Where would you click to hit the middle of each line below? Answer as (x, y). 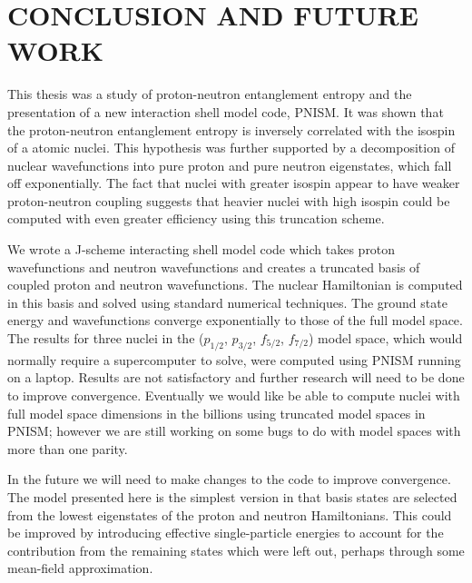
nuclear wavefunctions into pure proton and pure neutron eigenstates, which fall (230, 165)
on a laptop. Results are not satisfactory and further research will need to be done (236, 377)
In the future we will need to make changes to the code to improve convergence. (229, 479)
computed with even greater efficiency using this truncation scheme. (196, 218)
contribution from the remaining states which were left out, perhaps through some (236, 550)
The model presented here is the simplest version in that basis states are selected (232, 496)
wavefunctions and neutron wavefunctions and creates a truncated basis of (214, 267)
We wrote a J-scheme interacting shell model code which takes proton (202, 249)
